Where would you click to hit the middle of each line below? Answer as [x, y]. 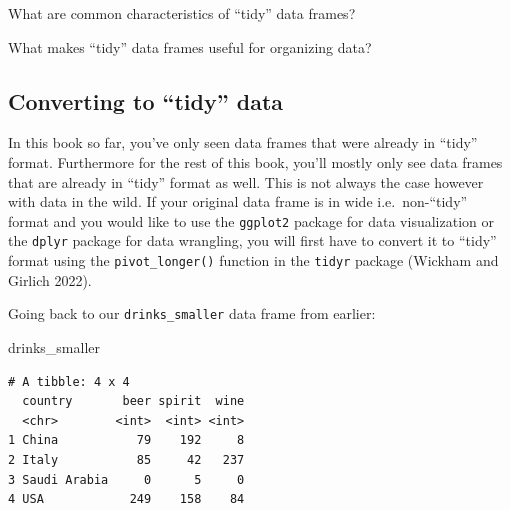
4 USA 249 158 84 [126, 499]
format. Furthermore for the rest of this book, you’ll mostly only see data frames [255, 161]
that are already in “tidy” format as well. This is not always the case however [246, 181]
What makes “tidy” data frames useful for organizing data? [190, 46]
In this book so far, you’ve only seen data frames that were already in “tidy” [243, 142]
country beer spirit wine [133, 401]
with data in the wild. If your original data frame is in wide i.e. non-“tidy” [238, 201]
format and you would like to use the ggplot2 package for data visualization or [251, 220]
